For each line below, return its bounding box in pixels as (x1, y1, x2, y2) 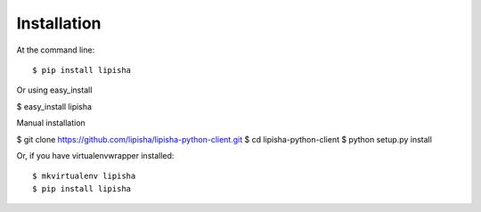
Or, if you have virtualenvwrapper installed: (16, 150, 175, 160)
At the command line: (16, 45, 95, 55)
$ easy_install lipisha (16, 101, 93, 111)
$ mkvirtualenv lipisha (32, 171, 136, 182)
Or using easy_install (16, 85, 93, 95)
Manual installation (16, 118, 86, 128)
